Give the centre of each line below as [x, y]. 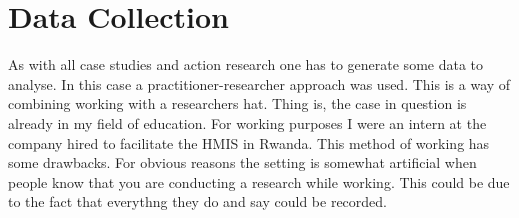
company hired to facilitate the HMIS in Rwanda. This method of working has [249, 142]
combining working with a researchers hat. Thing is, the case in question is [237, 103]
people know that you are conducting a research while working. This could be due [259, 181]
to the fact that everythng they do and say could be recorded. [197, 201]
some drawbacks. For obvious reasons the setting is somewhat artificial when [242, 162]
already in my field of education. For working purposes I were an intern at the [247, 122]
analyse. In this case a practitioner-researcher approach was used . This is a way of [259, 83]
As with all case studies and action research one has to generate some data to [246, 64]
